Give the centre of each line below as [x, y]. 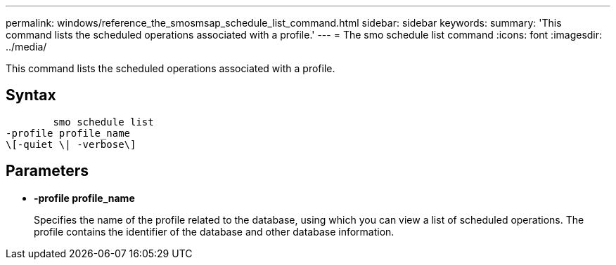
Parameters [47, 171]
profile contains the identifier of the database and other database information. [214, 231]
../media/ [26, 47]
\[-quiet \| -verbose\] [71, 144]
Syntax [31, 95]
